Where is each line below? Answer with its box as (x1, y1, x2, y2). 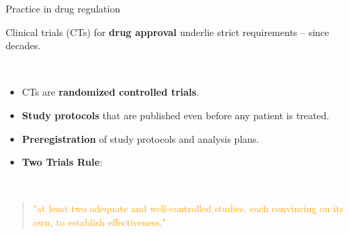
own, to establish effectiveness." (33, 214, 167, 229)
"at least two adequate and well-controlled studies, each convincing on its (33, 201, 344, 216)
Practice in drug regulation (6, 1, 121, 15)
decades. (6, 38, 41, 53)
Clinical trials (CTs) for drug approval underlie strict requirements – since (6, 24, 330, 39)
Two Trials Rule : (22, 155, 103, 169)
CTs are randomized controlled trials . (22, 85, 199, 99)
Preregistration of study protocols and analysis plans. (22, 131, 259, 146)
